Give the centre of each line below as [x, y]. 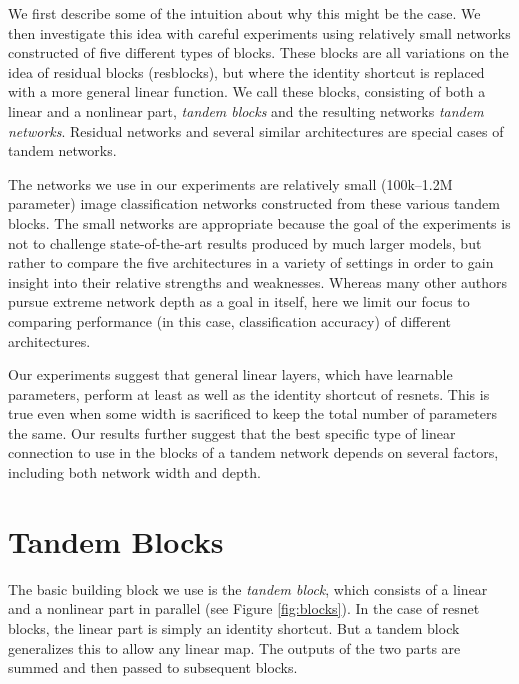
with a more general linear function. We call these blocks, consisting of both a [247, 91]
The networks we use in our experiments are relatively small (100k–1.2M [230, 183]
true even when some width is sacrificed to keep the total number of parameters [252, 413]
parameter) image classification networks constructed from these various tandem [254, 203]
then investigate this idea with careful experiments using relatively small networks [259, 32]
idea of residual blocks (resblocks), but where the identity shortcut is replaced [246, 71]
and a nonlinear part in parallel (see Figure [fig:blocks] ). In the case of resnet [244, 608]
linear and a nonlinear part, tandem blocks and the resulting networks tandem [246, 110]
